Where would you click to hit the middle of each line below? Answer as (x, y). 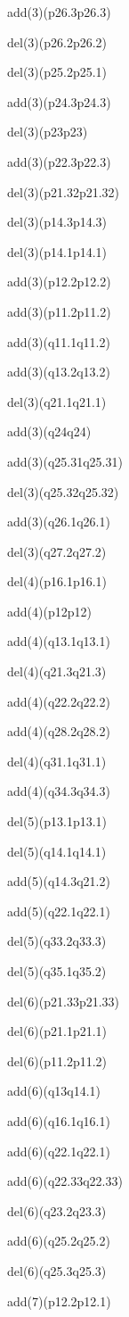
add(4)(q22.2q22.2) (59, 701)
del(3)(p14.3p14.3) (57, 222)
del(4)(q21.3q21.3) (57, 671)
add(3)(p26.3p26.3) (59, 12)
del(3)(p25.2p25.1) (57, 72)
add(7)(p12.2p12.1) (59, 1300)
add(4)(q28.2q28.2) (59, 731)
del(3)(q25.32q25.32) (63, 491)
